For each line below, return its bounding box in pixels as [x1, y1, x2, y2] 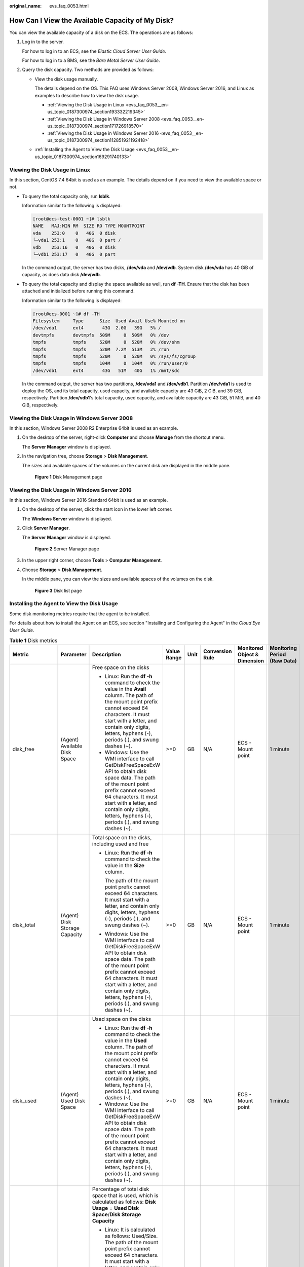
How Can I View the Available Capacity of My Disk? [9, 16, 174, 25]
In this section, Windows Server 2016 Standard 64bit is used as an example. [9, 497, 168, 503]
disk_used [12, 1097, 36, 1104]
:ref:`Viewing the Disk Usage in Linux [47, 102, 125, 108]
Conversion [203, 648, 232, 655]
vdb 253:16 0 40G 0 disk [32, 244, 116, 250]
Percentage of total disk [92, 1186, 149, 1193]
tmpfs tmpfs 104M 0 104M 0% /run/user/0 [32, 360, 188, 366]
